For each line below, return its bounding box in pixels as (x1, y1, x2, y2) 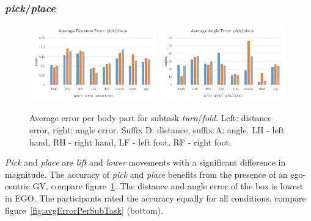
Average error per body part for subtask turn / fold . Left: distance (29, 111, 272, 124)
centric (5, 180, 30, 192)
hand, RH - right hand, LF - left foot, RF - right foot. (29, 135, 232, 148)
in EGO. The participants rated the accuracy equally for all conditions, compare (5, 192, 306, 205)
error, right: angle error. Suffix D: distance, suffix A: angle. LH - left (29, 124, 285, 136)
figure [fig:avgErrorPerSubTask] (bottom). (5, 203, 163, 216)
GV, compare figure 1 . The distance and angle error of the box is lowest (32, 180, 304, 192)
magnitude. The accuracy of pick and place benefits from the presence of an (5, 167, 288, 180)
